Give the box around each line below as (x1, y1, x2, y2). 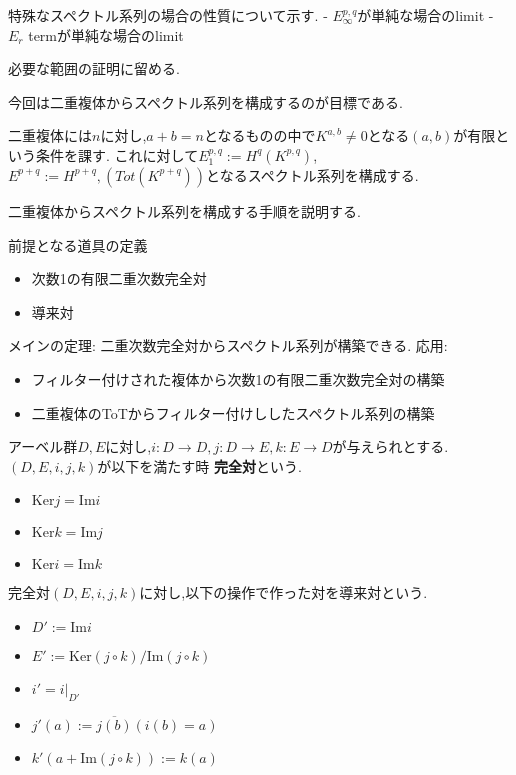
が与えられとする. (332, 436, 449, 457)
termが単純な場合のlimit (28, 24, 184, 45)
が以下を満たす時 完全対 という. (97, 455, 302, 476)
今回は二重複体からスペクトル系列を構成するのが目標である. (8, 91, 403, 112)
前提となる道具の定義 (8, 234, 148, 255)
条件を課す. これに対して (35, 144, 199, 165)
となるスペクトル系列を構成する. (206, 164, 419, 185)
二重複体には (8, 125, 92, 146)
